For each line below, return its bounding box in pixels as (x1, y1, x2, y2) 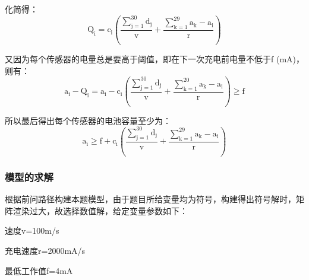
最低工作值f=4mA (5, 264, 73, 276)
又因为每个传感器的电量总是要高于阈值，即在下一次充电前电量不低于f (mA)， (5, 53, 304, 65)
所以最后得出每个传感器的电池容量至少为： (5, 114, 171, 126)
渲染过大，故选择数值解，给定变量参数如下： (12, 204, 188, 217)
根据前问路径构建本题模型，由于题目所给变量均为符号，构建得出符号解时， (5, 193, 296, 205)
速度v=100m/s (5, 224, 59, 237)
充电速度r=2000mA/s (5, 244, 86, 256)
